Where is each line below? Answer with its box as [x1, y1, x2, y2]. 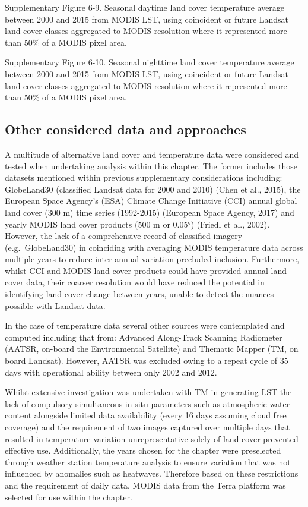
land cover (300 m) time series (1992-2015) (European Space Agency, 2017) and [5, 206, 294, 218]
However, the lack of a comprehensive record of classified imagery [5, 229, 243, 242]
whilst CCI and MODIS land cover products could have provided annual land [5, 264, 287, 276]
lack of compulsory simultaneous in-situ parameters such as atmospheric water [5, 397, 290, 410]
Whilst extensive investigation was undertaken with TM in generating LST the [5, 386, 292, 398]
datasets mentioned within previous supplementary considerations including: [5, 171, 282, 184]
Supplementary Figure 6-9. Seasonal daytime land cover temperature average [5, 1, 285, 13]
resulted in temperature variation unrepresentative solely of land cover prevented [5, 432, 299, 445]
